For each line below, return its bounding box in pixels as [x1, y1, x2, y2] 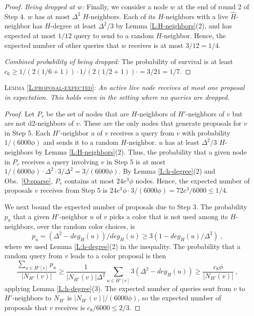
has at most [35, 11, 70, 21]
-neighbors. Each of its [88, 11, 156, 21]
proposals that [4, 302, 47, 312]
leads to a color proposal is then [70, 250, 166, 261]
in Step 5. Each [4, 127, 50, 137]
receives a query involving [21, 156, 99, 166]
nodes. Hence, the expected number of [135, 175, 250, 185]
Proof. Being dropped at [4, 1, 75, 11]
